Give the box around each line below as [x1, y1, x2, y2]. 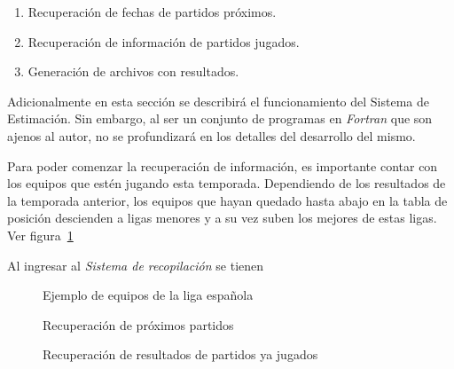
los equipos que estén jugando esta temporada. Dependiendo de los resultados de [7, 174, 446, 192]
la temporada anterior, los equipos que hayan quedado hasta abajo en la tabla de [7, 191, 448, 209]
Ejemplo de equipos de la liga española [43, 286, 254, 304]
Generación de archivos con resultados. [27, 62, 239, 81]
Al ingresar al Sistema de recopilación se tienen [7, 255, 264, 274]
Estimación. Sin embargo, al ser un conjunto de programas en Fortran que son [7, 109, 433, 128]
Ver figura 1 [7, 225, 74, 244]
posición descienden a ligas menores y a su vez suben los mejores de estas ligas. [7, 208, 437, 227]
